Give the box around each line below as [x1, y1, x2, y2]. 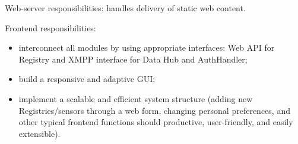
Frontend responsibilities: [5, 21, 96, 34]
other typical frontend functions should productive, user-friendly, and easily [18, 116, 293, 128]
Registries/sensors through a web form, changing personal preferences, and [18, 104, 290, 116]
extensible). [18, 127, 61, 139]
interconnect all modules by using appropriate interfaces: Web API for [18, 41, 275, 54]
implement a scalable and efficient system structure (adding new [18, 92, 253, 104]
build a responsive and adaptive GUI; [18, 73, 156, 85]
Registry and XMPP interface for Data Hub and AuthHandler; [18, 53, 248, 65]
